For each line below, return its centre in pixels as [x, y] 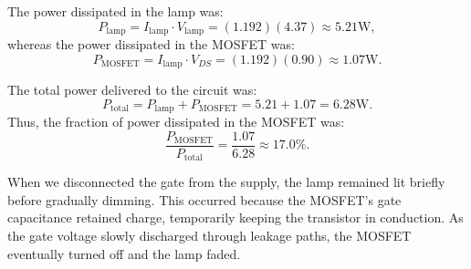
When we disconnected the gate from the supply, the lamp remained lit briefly [226, 182]
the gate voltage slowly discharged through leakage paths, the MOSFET [209, 236]
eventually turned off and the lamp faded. [124, 253]
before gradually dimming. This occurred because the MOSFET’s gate [204, 199]
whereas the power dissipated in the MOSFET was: [151, 44]
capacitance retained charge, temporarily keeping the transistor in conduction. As [235, 217]
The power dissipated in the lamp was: [115, 11]
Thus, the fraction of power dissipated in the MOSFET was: [176, 122]
